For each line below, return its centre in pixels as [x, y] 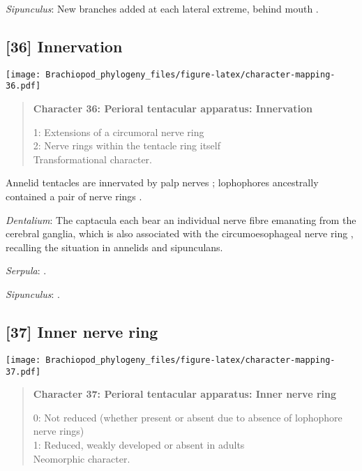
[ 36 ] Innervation [64, 46]
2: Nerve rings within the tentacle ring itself [127, 145]
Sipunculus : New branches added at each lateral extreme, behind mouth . [162, 8]
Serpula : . [26, 270]
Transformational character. [92, 159]
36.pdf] [23, 86]
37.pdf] [23, 372]
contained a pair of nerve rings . [74, 196]
